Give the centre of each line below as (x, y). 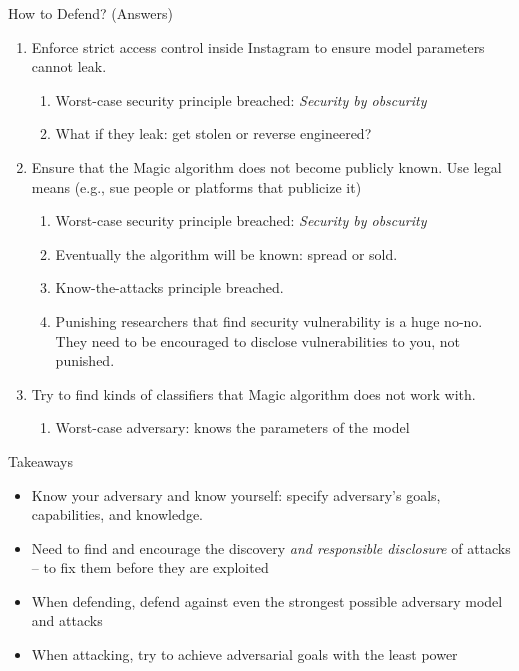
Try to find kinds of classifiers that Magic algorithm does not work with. (253, 393)
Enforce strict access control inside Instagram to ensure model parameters (258, 46)
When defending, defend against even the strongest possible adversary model (267, 600)
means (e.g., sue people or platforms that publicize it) (196, 186)
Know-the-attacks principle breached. (169, 287)
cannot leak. (69, 66)
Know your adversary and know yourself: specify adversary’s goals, (236, 494)
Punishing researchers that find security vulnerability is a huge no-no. (269, 320)
